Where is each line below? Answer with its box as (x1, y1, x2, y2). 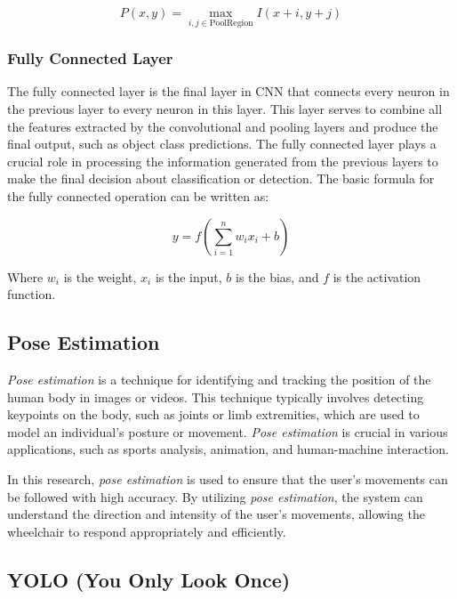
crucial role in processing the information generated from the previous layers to (7, 151, 438, 170)
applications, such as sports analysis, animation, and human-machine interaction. (7, 440, 449, 458)
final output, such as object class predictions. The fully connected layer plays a (7, 134, 437, 153)
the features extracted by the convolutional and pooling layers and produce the (7, 117, 438, 135)
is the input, (155, 267, 222, 286)
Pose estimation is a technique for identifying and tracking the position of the (7, 369, 431, 388)
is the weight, (63, 267, 137, 286)
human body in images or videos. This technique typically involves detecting (7, 387, 424, 406)
